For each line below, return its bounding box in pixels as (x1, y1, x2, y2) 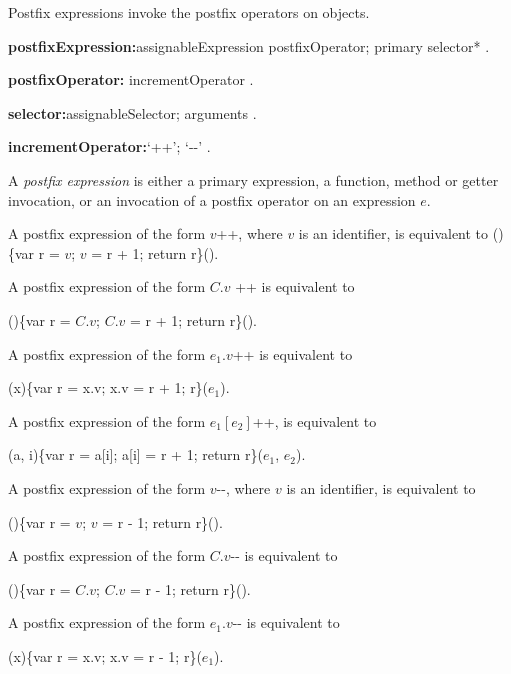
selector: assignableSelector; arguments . (8, 102, 257, 123)
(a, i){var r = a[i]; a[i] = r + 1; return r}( (8, 444, 263, 465)
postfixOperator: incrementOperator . (8, 69, 254, 90)
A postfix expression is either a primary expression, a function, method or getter (8, 169, 499, 190)
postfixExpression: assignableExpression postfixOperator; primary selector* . (8, 35, 490, 56)
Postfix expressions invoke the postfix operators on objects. (8, 2, 370, 22)
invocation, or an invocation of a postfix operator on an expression (8, 189, 416, 210)
